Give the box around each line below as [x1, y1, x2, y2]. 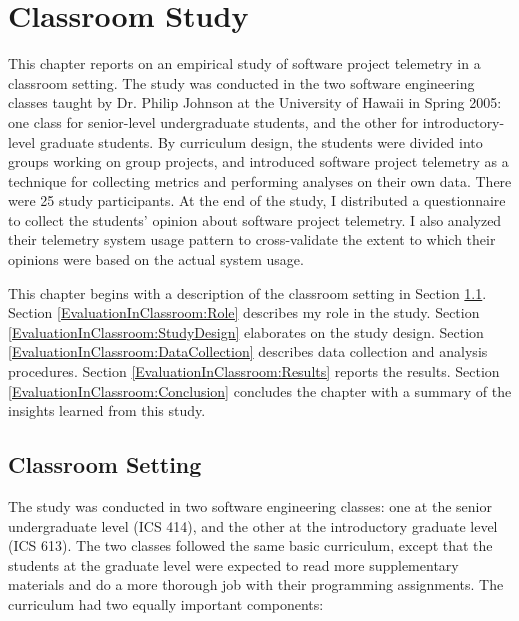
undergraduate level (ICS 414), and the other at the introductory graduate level [8, 515, 498, 536]
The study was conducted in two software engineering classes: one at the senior [8, 496, 492, 517]
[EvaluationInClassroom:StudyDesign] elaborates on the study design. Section [8, 321, 484, 342]
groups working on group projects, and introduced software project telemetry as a [8, 151, 509, 172]
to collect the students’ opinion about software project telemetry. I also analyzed [8, 209, 502, 230]
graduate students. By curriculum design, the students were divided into [39, 131, 483, 152]
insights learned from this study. [8, 400, 206, 421]
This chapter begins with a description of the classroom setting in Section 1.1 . [8, 282, 487, 303]
